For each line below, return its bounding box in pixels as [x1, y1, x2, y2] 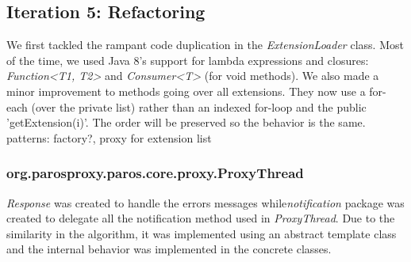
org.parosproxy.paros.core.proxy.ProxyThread [6, 163, 304, 183]
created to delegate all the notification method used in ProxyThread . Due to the [6, 210, 395, 226]
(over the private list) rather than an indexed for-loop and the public [31, 98, 367, 115]
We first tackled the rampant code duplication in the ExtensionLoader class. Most [6, 36, 404, 53]
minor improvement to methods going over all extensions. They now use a [6, 82, 366, 99]
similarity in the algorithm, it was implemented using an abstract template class [6, 225, 397, 241]
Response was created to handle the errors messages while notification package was [6, 194, 405, 211]
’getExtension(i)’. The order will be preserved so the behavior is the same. [6, 114, 366, 131]
